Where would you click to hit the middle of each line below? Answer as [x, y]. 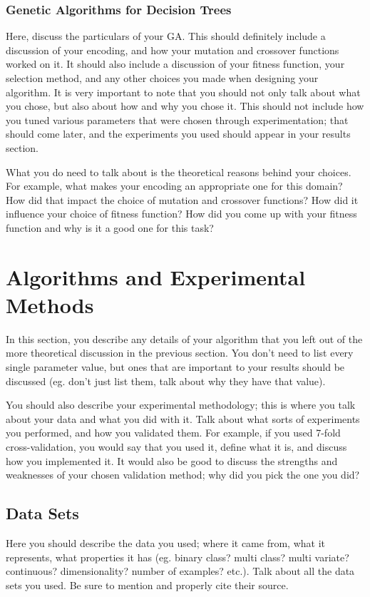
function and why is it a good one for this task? [110, 227]
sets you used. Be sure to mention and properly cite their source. [147, 585]
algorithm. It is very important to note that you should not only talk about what [183, 92]
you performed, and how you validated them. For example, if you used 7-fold [173, 433]
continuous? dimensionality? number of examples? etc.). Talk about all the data [180, 571]
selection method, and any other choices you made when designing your [162, 78]
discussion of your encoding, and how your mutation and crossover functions [173, 50]
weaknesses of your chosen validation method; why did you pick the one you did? [183, 475]
